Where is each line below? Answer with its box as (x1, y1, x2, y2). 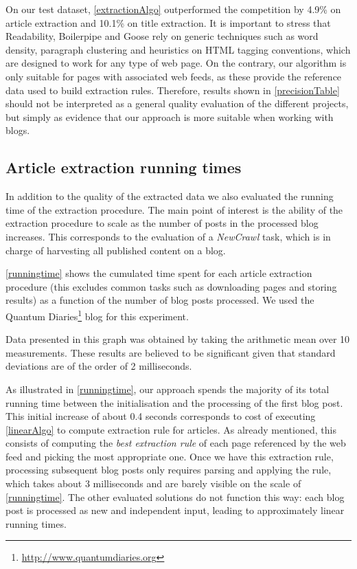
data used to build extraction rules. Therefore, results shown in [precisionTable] (5, 82, 340, 97)
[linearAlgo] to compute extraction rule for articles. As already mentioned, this (5, 422, 336, 436)
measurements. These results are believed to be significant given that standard (5, 345, 336, 359)
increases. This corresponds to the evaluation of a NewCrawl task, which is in (5, 229, 331, 243)
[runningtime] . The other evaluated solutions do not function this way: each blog (5, 489, 345, 504)
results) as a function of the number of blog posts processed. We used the (5, 293, 314, 307)
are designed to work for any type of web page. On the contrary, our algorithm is (5, 56, 347, 70)
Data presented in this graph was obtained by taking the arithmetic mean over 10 (5, 332, 350, 346)
